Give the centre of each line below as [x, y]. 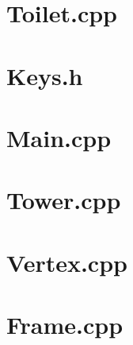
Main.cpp [59, 137]
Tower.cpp [64, 200]
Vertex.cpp [67, 262]
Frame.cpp [65, 325]
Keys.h [45, 75]
